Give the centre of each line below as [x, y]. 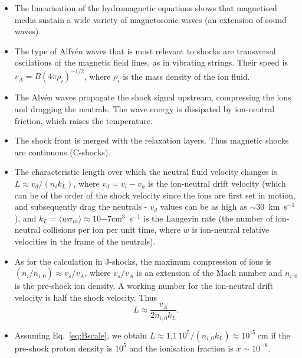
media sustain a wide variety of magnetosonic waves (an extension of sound [150, 19]
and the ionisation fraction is [181, 348]
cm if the [274, 335]
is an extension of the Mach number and [209, 273]
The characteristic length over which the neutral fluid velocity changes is [146, 172]
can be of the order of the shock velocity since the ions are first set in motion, [155, 195]
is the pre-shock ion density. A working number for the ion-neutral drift [144, 286]
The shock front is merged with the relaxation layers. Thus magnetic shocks [152, 140]
